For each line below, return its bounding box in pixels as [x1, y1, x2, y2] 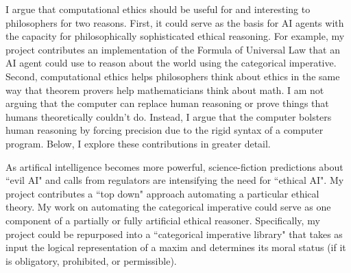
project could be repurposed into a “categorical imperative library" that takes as [5, 226, 343, 241]
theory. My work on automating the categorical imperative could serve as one [5, 200, 331, 214]
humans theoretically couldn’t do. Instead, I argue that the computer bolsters [5, 109, 332, 123]
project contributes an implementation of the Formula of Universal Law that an [5, 42, 340, 56]
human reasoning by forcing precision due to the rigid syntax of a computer [5, 123, 324, 137]
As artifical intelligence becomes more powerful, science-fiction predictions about [5, 159, 343, 174]
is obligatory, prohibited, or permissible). [5, 253, 177, 268]
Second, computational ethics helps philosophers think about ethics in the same [5, 69, 340, 83]
